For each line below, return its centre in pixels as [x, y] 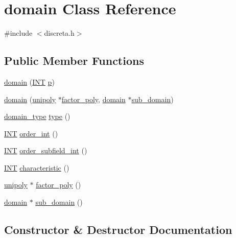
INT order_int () [31, 133]
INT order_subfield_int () [46, 150]
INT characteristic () [37, 167]
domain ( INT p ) [29, 81]
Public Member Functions [74, 61]
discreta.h [59, 33]
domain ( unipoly [30, 99]
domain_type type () [37, 116]
